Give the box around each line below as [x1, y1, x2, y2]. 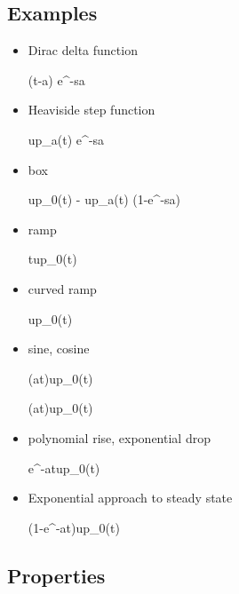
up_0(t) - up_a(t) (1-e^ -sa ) [28, 190, 181, 209]
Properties [7, 561, 106, 589]
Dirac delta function [28, 41, 138, 59]
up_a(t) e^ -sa [28, 130, 105, 148]
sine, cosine [28, 339, 90, 358]
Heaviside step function [28, 100, 155, 119]
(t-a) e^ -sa [28, 70, 85, 89]
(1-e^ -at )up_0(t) [28, 518, 120, 536]
